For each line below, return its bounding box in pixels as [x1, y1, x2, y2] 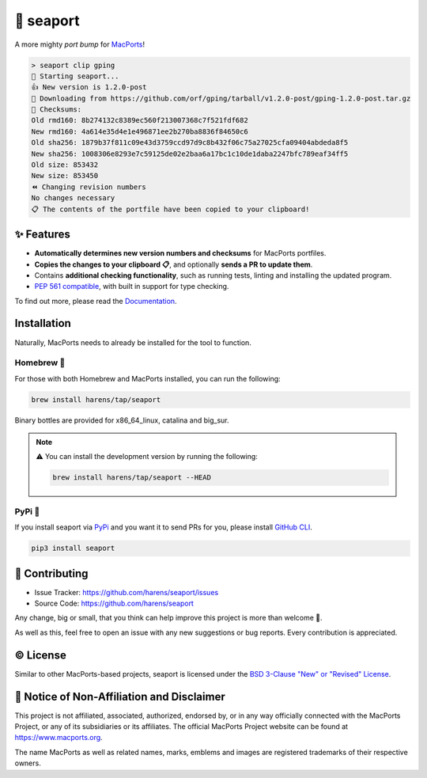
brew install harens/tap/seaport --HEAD [52, 473, 211, 482]
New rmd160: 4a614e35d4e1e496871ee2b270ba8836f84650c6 [31, 127, 248, 136]
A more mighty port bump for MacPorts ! [14, 40, 145, 49]
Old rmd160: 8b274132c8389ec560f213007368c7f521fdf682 [31, 116, 248, 125]
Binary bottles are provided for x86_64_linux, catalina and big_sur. [14, 416, 229, 425]
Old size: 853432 [31, 161, 99, 169]
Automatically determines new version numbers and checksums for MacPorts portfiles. [34, 249, 327, 258]
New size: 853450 [31, 171, 99, 180]
